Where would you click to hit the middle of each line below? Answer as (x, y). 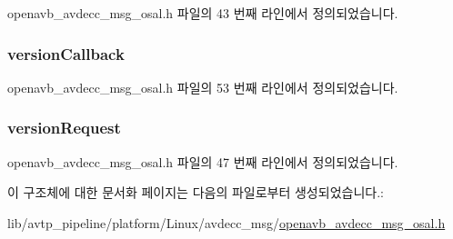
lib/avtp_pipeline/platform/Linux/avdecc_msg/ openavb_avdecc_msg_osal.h (226, 222)
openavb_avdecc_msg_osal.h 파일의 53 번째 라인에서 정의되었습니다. (203, 87)
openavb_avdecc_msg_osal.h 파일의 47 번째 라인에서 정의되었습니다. (203, 161)
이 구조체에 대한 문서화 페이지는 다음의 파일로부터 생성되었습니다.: (196, 192)
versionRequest (64, 128)
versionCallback (66, 53)
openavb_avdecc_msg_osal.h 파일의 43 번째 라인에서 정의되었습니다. (203, 13)
